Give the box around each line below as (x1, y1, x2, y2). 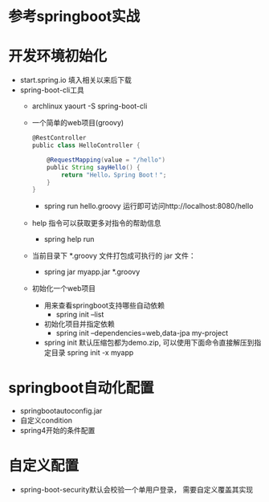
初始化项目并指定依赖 (43, 319, 115, 329)
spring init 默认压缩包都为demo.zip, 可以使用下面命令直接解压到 (43, 338, 255, 348)
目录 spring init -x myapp (51, 348, 134, 357)
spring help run (43, 235, 95, 244)
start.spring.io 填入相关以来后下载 (19, 76, 132, 85)
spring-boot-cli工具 (19, 85, 84, 95)
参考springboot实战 (8, 7, 141, 26)
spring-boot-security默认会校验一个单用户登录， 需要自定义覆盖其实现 (19, 485, 254, 495)
